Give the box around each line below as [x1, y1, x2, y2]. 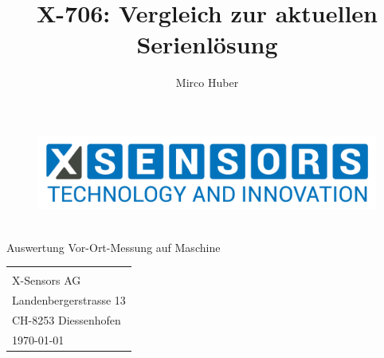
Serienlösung [136, 28, 278, 61]
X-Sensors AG [12, 272, 81, 289]
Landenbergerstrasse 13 [12, 292, 126, 309]
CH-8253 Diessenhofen [12, 312, 121, 328]
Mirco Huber [175, 74, 239, 91]
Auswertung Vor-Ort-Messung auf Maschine [6, 238, 221, 255]
